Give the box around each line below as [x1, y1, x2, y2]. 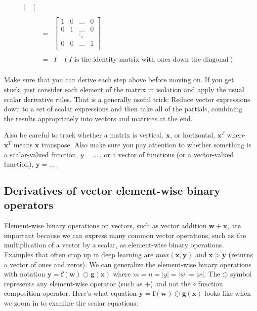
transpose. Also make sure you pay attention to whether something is [41, 139, 252, 149]
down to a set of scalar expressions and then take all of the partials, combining [4, 104, 243, 114]
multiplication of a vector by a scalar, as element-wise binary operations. [4, 240, 224, 250]
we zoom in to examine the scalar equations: [4, 298, 138, 308]
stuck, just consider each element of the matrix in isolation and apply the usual [4, 84, 244, 94]
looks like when [205, 288, 251, 298]
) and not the [150, 278, 191, 288]
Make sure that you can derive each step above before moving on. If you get [4, 74, 234, 85]
